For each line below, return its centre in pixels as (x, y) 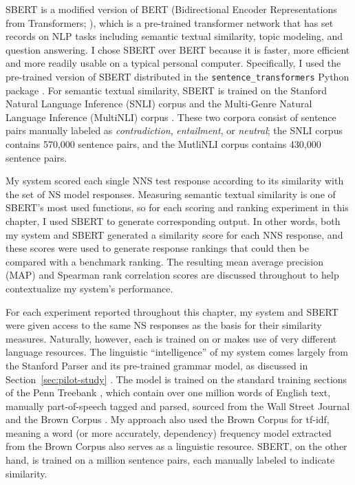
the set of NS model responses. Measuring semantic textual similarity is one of (171, 194)
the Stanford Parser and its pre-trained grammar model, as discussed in (157, 365)
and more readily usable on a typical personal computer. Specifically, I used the (173, 63)
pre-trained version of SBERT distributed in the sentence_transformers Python (177, 76)
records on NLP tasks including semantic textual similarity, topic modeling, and (174, 36)
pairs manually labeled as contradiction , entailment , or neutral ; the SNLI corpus (174, 130)
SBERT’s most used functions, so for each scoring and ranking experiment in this (177, 207)
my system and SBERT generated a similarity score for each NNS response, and (174, 234)
